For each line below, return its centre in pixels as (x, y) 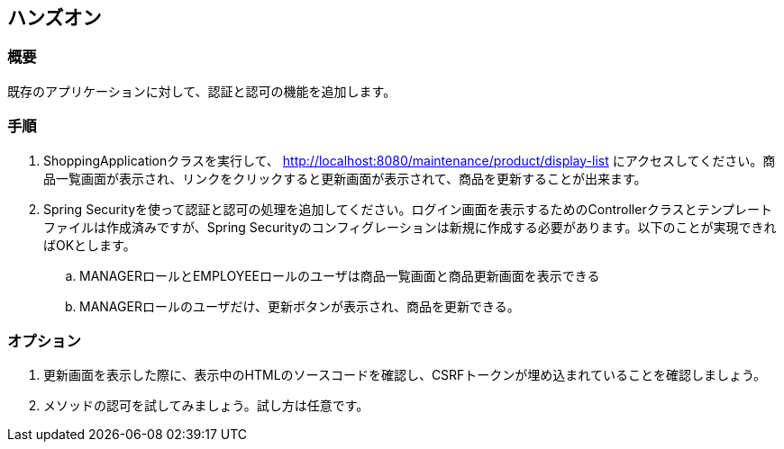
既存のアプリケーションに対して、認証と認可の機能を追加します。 (202, 91)
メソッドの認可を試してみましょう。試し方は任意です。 (206, 406)
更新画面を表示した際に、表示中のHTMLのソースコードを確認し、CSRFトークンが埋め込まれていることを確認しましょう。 (405, 375)
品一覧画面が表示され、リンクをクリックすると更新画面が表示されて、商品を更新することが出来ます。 (345, 178)
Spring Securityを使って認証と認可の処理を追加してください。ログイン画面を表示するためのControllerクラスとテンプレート (408, 209)
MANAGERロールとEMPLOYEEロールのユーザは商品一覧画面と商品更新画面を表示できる (340, 275)
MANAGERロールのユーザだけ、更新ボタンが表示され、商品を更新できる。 (300, 306)
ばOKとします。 (90, 245)
